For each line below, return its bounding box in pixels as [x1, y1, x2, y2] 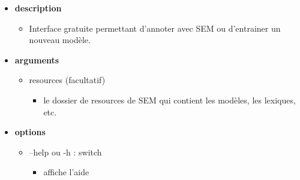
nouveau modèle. [29, 33, 91, 46]
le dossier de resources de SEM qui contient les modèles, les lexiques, [43, 93, 296, 106]
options [14, 126, 46, 138]
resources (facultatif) [29, 74, 106, 86]
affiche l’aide [43, 166, 89, 178]
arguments [14, 53, 59, 66]
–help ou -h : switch [29, 145, 102, 158]
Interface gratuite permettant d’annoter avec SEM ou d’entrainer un [29, 22, 281, 34]
